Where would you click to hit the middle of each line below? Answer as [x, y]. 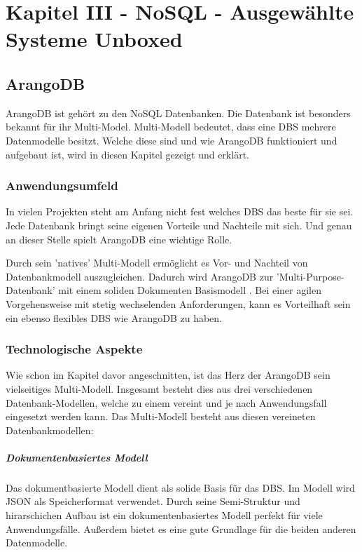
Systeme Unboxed [94, 39]
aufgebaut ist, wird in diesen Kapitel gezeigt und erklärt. [127, 154]
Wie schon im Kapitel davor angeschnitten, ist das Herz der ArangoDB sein [168, 375]
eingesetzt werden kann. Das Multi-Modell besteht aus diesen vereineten [161, 416]
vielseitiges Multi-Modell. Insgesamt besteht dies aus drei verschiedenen [159, 388]
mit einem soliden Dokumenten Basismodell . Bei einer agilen [190, 290]
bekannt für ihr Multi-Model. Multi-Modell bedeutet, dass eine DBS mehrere [171, 127]
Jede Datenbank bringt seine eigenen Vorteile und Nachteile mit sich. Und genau [179, 225]
